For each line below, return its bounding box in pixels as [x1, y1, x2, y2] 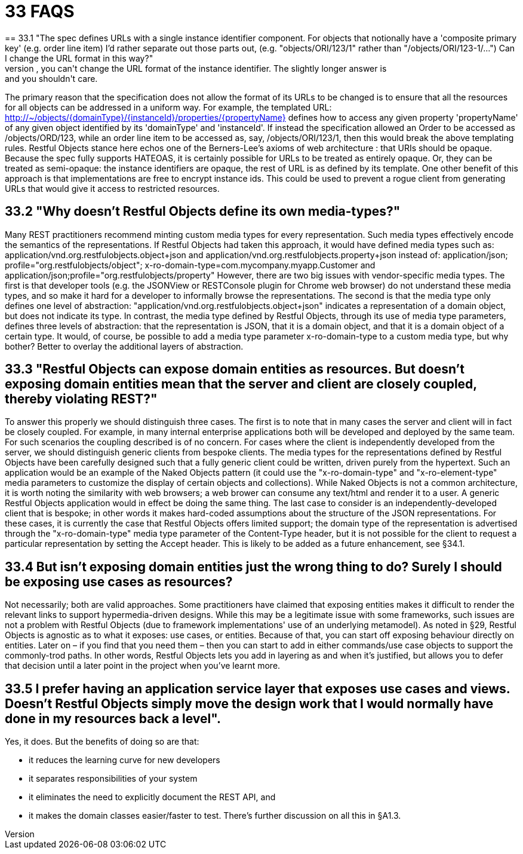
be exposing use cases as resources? [5, 574, 233, 589]
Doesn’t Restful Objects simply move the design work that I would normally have [5, 696, 494, 711]
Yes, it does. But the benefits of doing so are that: [5, 736, 199, 747]
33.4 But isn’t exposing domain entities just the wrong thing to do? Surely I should [5, 559, 502, 574]
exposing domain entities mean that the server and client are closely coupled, [5, 377, 477, 392]
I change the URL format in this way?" [5, 53, 153, 63]
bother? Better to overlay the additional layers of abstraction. [5, 341, 244, 351]
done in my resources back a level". [5, 711, 221, 726]
